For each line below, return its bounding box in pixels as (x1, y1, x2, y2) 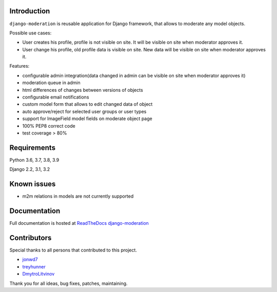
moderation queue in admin (22, 80, 81, 86)
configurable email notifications (22, 94, 89, 100)
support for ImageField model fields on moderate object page (22, 115, 152, 122)
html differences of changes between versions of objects (22, 87, 143, 93)
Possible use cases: (9, 30, 52, 36)
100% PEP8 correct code (22, 123, 75, 129)
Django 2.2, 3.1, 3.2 (9, 166, 50, 172)
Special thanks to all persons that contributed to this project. (9, 247, 137, 253)
